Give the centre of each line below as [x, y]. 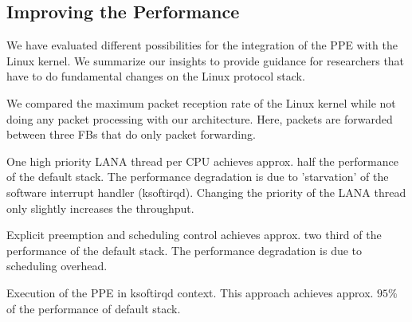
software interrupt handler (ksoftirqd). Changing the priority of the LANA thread [206, 192]
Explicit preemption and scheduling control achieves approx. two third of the [194, 235]
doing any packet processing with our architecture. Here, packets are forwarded [200, 118]
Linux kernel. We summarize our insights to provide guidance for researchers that [206, 60]
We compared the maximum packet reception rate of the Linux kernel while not [201, 102]
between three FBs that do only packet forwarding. [131, 134]
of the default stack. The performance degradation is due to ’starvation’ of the [198, 177]
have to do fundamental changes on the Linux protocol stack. [156, 76]
